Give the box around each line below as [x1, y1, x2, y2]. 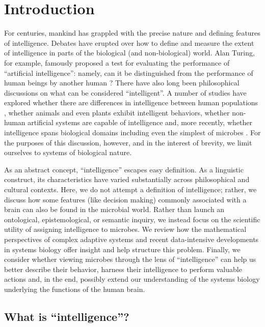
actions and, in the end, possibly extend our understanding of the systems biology [4, 274, 260, 284]
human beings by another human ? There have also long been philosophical [4, 77, 240, 88]
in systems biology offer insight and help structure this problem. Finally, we [4, 244, 241, 254]
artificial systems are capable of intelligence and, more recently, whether [28, 117, 252, 128]
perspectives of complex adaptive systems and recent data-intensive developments [4, 234, 259, 244]
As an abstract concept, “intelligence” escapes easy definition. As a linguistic [4, 164, 244, 174]
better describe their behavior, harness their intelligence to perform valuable [4, 263, 242, 274]
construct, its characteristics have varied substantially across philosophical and [4, 174, 250, 185]
